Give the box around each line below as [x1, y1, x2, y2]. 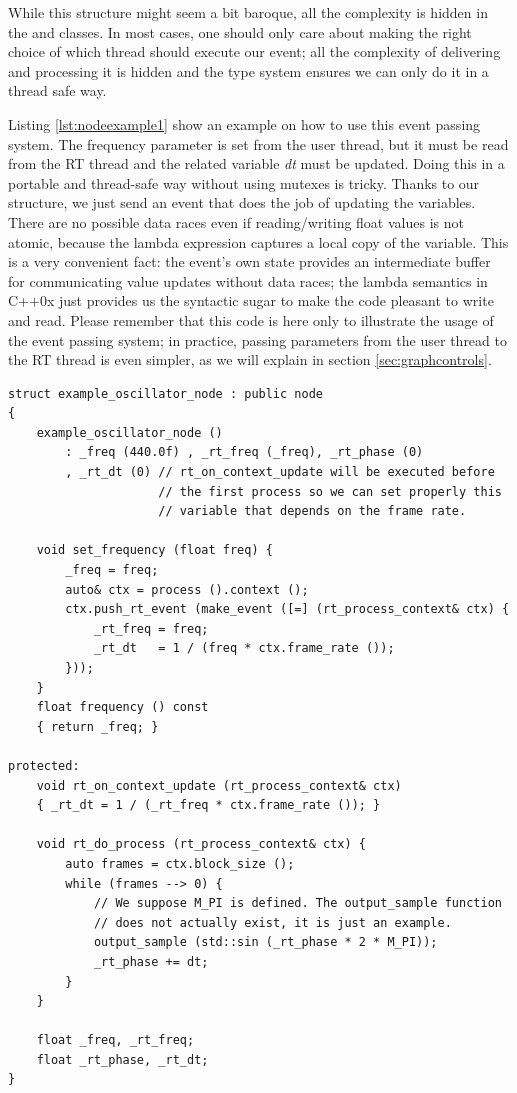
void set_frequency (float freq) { [36, 543, 273, 558]
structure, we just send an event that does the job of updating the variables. [8, 192, 476, 213]
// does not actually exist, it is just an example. [93, 915, 452, 930]
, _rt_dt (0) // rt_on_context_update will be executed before [65, 465, 495, 480]
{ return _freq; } [36, 719, 159, 734]
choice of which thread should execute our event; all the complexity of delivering [8, 41, 501, 62]
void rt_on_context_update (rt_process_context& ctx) [36, 778, 402, 793]
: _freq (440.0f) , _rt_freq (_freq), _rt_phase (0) [65, 445, 424, 460]
